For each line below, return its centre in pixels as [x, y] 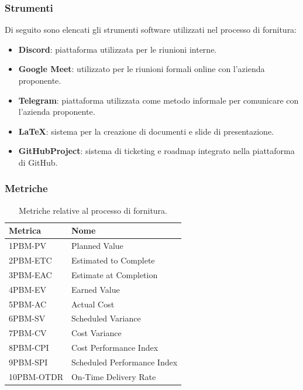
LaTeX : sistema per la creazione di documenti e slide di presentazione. [146, 131]
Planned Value [97, 246]
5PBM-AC [28, 304]
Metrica [25, 230]
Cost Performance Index [115, 348]
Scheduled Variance [106, 318]
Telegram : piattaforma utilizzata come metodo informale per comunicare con [159, 100]
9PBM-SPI [28, 362]
